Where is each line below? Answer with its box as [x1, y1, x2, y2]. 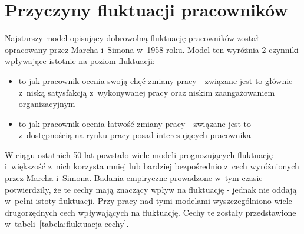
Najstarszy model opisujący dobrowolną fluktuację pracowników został [5, 32, 259, 44]
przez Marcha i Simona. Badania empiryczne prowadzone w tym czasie [5, 172, 263, 184]
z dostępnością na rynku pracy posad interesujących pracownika [18, 129, 251, 141]
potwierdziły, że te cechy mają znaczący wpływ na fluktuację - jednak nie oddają [5, 183, 297, 195]
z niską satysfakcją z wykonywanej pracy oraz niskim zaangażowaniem [18, 86, 275, 98]
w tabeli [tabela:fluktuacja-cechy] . [5, 218, 129, 230]
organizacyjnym [18, 98, 75, 110]
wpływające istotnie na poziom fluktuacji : [5, 55, 155, 67]
